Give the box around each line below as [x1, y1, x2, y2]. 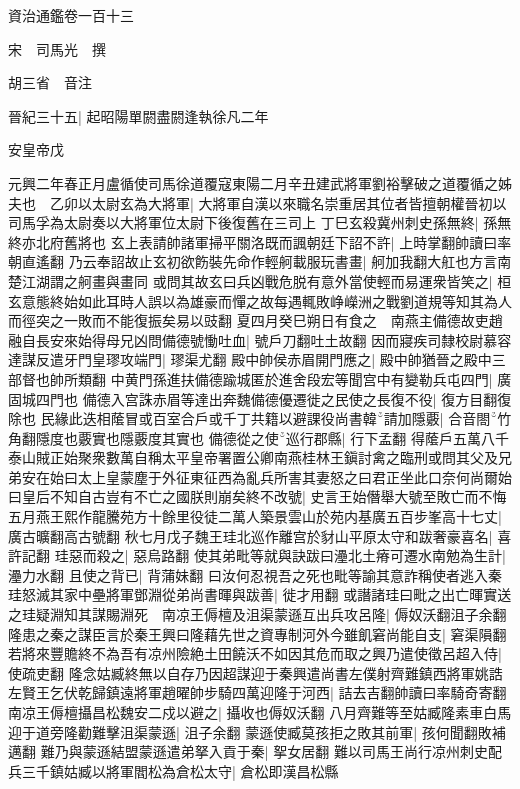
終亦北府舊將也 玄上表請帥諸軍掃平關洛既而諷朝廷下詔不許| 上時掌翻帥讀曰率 [8, 231, 512, 252]
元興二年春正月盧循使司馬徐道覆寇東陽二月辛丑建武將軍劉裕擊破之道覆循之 [8, 172, 498, 193]
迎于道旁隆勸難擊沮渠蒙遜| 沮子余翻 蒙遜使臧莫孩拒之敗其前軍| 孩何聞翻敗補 [8, 721, 506, 742]
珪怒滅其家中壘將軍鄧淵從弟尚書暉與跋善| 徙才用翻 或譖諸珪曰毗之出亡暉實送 [8, 584, 512, 605]
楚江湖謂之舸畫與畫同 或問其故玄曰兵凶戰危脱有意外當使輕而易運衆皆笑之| [8, 270, 493, 291]
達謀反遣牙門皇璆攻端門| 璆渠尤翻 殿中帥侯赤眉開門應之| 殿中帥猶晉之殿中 [8, 349, 492, 370]
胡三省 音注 [8, 72, 92, 93]
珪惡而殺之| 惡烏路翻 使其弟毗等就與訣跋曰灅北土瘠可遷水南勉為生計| [54, 545, 506, 566]
